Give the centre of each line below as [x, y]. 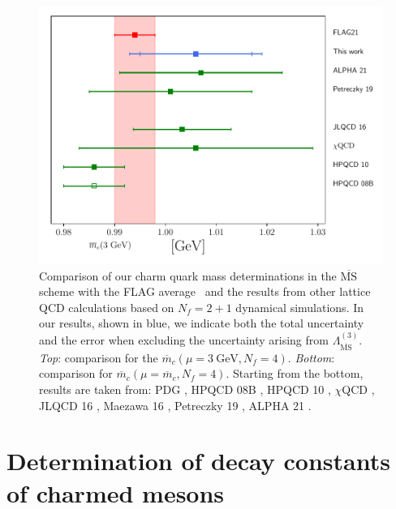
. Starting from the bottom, [295, 373]
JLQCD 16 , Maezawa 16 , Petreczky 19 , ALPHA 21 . [175, 405]
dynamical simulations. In [300, 307]
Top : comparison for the [99, 357]
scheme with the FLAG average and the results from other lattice [205, 291]
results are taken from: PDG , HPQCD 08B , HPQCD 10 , [185, 389]
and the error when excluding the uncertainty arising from [184, 339]
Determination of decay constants [198, 461]
